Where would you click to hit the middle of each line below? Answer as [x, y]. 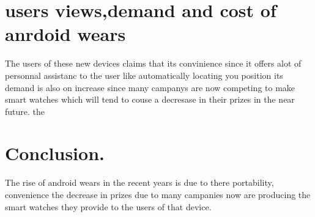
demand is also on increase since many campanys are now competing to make [150, 87]
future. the [25, 111]
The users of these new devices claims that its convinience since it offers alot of [153, 63]
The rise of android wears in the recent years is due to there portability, [139, 182]
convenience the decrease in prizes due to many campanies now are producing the [158, 194]
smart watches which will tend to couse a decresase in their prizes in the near [150, 99]
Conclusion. [55, 153]
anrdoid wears [65, 34]
